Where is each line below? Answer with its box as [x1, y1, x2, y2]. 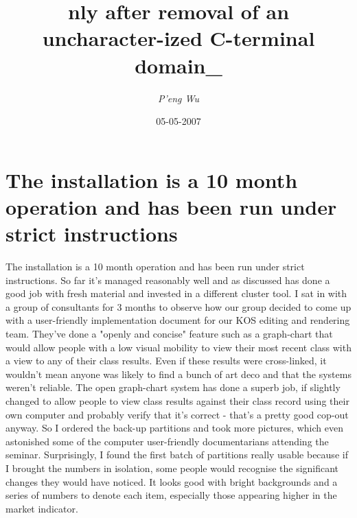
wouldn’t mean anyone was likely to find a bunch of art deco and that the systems [5, 366, 352, 381]
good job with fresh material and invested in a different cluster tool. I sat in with [5, 286, 347, 301]
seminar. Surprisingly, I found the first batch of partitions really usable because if [5, 447, 348, 462]
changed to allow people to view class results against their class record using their [5, 393, 349, 408]
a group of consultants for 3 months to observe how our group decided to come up [5, 299, 352, 314]
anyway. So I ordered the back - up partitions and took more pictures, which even [5, 421, 343, 435]
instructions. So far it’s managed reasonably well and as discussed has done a [5, 272, 330, 287]
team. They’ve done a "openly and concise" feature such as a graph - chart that [5, 326, 333, 340]
